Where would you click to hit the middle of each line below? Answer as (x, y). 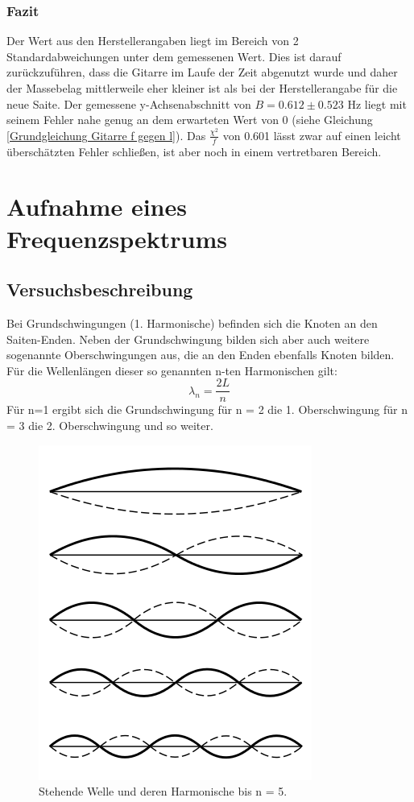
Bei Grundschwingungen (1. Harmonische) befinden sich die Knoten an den (192, 322)
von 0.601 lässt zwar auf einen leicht (312, 135)
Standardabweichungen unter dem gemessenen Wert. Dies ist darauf (174, 56)
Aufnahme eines (97, 207)
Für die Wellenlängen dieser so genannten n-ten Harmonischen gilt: (172, 370)
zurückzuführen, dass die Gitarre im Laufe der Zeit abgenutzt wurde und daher (202, 72)
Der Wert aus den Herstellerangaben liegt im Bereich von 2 (153, 41)
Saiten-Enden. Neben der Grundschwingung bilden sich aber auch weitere (188, 339)
